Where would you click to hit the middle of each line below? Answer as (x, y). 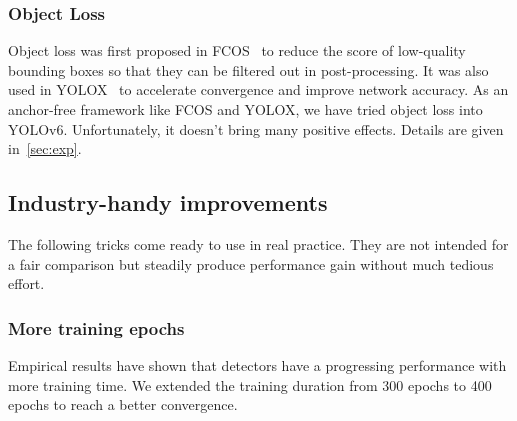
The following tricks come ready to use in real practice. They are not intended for (258, 243)
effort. (26, 283)
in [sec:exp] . (45, 148)
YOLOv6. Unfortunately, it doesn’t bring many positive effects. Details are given (256, 128)
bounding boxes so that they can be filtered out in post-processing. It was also (248, 69)
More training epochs (96, 327)
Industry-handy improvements (168, 202)
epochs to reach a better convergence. (123, 404)
